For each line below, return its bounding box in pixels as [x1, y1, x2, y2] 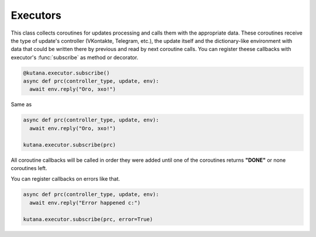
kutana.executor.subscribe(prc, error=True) [23, 216, 153, 222]
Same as [11, 101, 32, 108]
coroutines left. [11, 165, 47, 171]
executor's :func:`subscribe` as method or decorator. [11, 53, 139, 61]
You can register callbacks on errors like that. [11, 175, 120, 182]
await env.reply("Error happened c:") [29, 199, 140, 206]
